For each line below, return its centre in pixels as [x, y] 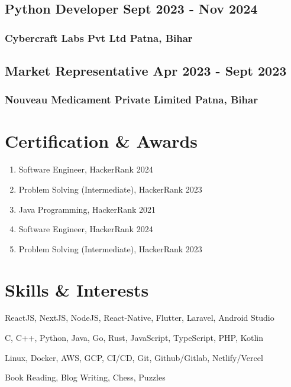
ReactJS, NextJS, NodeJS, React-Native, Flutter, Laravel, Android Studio [140, 318]
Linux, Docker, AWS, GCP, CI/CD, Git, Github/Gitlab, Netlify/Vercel [134, 357]
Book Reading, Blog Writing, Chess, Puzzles [85, 377]
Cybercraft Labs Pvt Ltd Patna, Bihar [99, 38]
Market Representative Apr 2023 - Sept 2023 [146, 71]
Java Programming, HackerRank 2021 [87, 209]
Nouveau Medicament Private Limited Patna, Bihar [131, 100]
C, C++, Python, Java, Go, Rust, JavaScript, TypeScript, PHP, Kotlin [134, 338]
